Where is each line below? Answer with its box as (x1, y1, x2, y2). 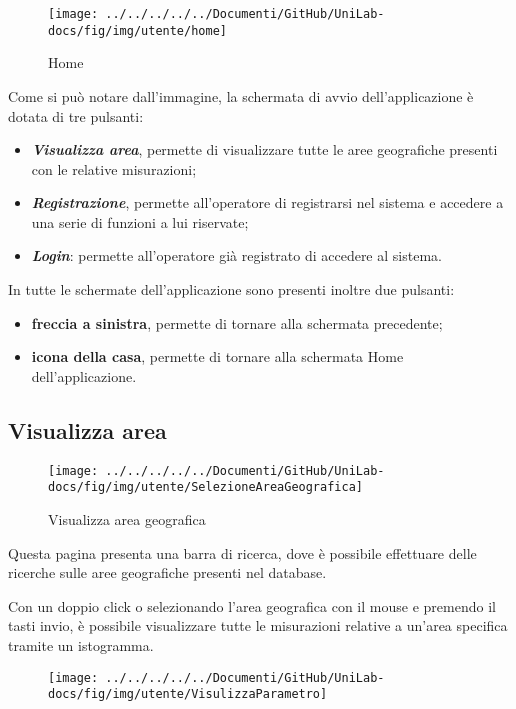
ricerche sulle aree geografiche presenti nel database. (8, 562, 327, 583)
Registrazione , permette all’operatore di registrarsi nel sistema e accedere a (31, 192, 504, 213)
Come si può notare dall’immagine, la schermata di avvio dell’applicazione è (8, 85, 474, 106)
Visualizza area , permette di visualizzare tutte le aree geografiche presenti (31, 139, 498, 160)
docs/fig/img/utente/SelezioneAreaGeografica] (48, 480, 363, 495)
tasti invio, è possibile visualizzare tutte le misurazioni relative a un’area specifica (8, 615, 508, 636)
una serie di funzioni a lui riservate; (31, 211, 249, 232)
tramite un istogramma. (8, 634, 154, 655)
